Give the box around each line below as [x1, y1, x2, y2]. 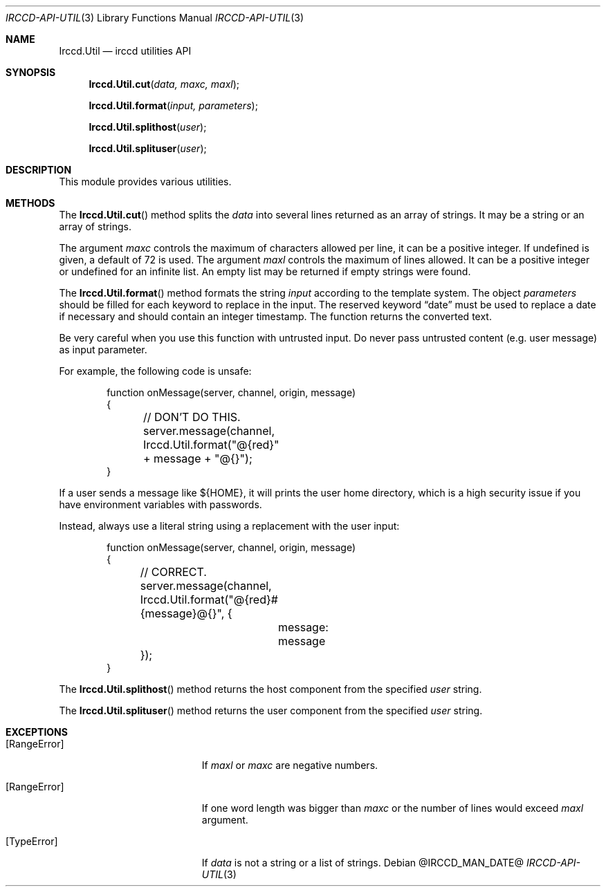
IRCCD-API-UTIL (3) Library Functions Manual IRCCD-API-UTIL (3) [6, 12, 304, 24]
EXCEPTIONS [6, 726, 68, 738]
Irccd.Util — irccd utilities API [59, 45, 192, 57]
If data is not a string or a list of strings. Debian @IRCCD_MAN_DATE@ [201, 857, 524, 868]
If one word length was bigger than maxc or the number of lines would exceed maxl [201, 802, 584, 814]
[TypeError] [6, 835, 58, 847]
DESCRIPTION [6, 164, 72, 176]
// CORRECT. [140, 565, 207, 579]
